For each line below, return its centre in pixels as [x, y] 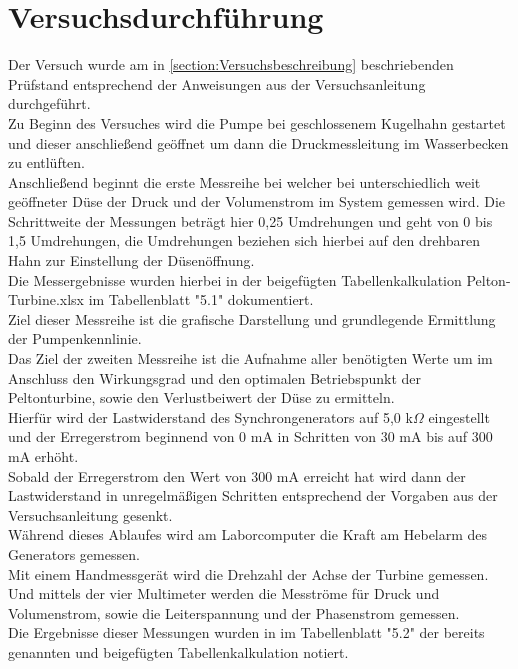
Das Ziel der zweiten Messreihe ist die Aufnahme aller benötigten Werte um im [250, 358]
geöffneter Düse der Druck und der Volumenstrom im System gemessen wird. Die [256, 201]
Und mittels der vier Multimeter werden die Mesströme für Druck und [224, 593]
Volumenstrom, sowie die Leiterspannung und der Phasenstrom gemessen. [234, 612]
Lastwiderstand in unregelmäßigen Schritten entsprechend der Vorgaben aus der [253, 495]
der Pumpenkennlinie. [75, 338]
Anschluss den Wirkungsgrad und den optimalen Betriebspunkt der [215, 377]
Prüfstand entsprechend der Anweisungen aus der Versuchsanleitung [217, 83]
